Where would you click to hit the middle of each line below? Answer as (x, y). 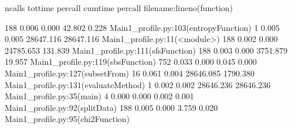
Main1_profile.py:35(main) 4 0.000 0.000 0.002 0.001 (99, 96)
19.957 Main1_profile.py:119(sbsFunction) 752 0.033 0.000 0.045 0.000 (131, 62)
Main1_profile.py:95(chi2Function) (67, 119)
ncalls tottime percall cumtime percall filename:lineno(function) (119, 8)
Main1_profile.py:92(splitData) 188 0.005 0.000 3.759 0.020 (111, 107)
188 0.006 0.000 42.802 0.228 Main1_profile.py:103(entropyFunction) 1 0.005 (142, 27)
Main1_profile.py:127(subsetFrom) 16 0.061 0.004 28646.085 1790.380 (130, 73)
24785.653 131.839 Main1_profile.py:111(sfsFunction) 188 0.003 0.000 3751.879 (146, 50)
